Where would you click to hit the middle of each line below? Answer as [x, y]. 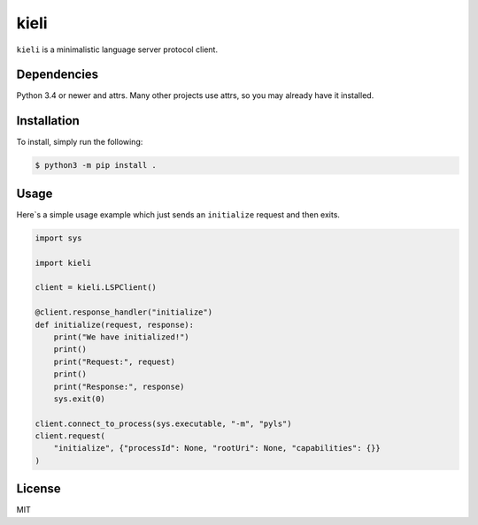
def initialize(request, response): [115, 324]
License [39, 489]
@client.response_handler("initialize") [123, 312]
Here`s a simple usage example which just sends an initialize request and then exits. [178, 214]
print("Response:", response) [119, 386]
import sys [58, 238]
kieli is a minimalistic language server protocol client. [117, 49]
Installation [48, 121]
